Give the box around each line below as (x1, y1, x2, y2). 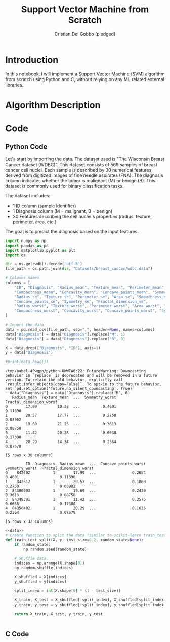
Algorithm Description (5, 99, 101, 111)
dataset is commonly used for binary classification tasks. (5, 183, 124, 189)
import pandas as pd (5, 243, 49, 248)
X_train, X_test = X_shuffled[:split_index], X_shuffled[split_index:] (14, 597, 168, 603)
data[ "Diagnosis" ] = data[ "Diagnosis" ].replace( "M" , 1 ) (5, 332, 125, 337)
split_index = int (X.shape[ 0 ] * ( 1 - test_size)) (14, 588, 121, 593)
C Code (5, 629, 29, 638)
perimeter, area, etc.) (12, 219, 57, 225)
